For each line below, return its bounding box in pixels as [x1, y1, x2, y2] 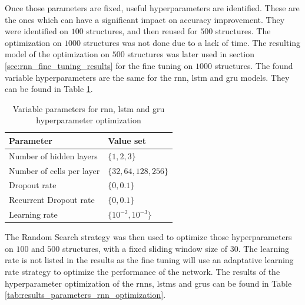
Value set [108, 134, 146, 146]
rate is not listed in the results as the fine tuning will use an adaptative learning [5, 254, 294, 266]
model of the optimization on [5, 48, 110, 60]
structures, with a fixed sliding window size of [62, 242, 228, 254]
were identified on [5, 25, 69, 37]
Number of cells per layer [9, 164, 100, 176]
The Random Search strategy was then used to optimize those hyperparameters [5, 231, 292, 243]
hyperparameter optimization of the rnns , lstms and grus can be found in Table [5, 277, 292, 289]
